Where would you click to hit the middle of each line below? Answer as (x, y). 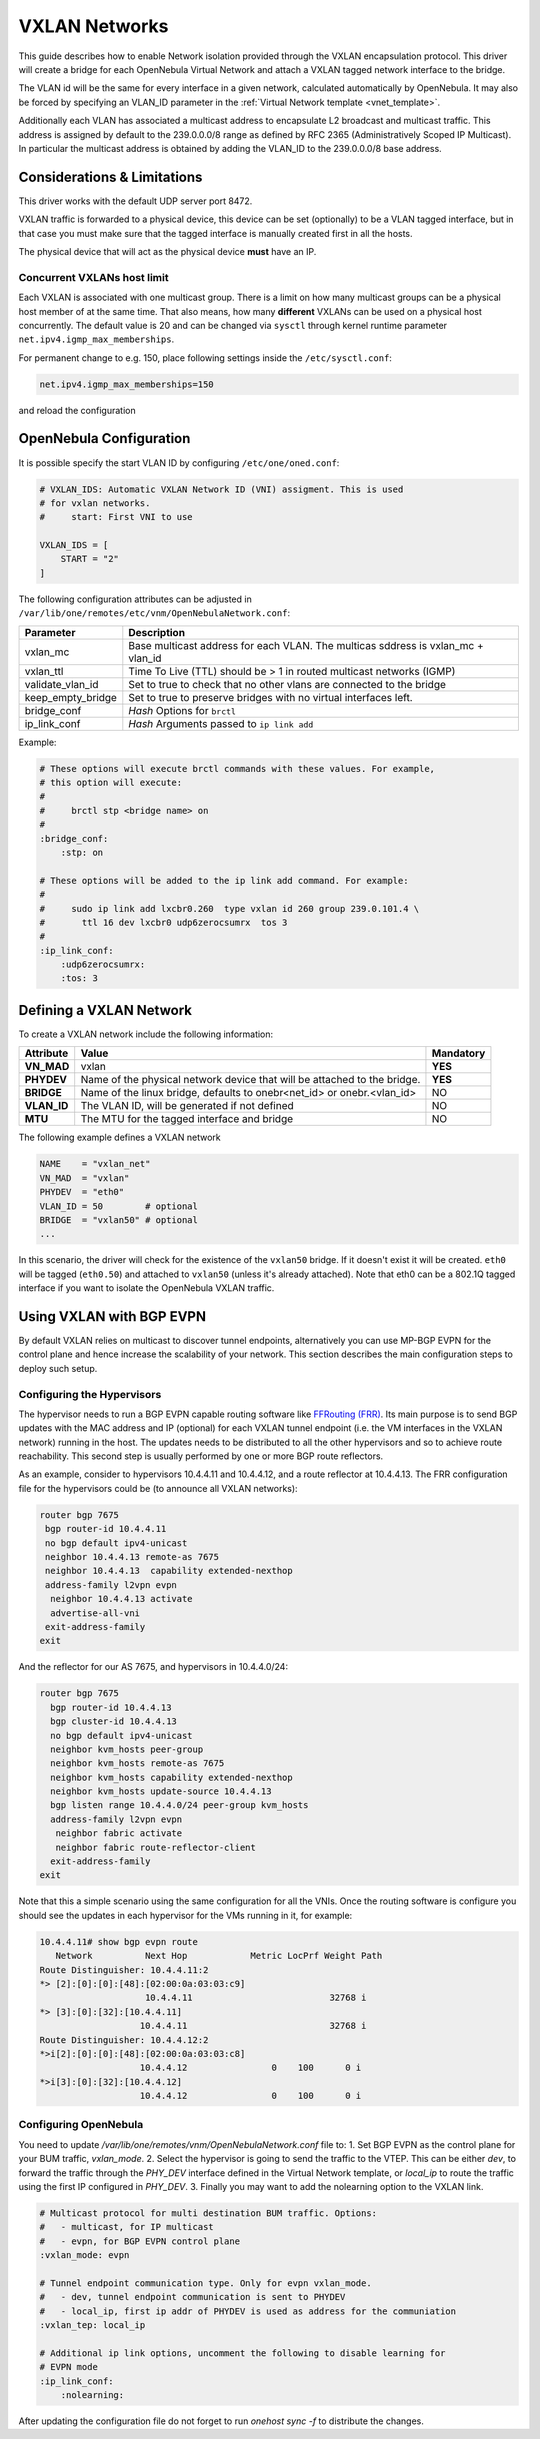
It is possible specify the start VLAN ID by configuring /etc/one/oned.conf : (179, 462)
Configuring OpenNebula (81, 2125)
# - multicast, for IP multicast (126, 2227)
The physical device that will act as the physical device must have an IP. (167, 251)
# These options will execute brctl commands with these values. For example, (237, 768)
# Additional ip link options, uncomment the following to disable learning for (242, 2353)
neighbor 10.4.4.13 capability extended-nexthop (169, 1571)
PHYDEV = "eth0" (82, 1192)
